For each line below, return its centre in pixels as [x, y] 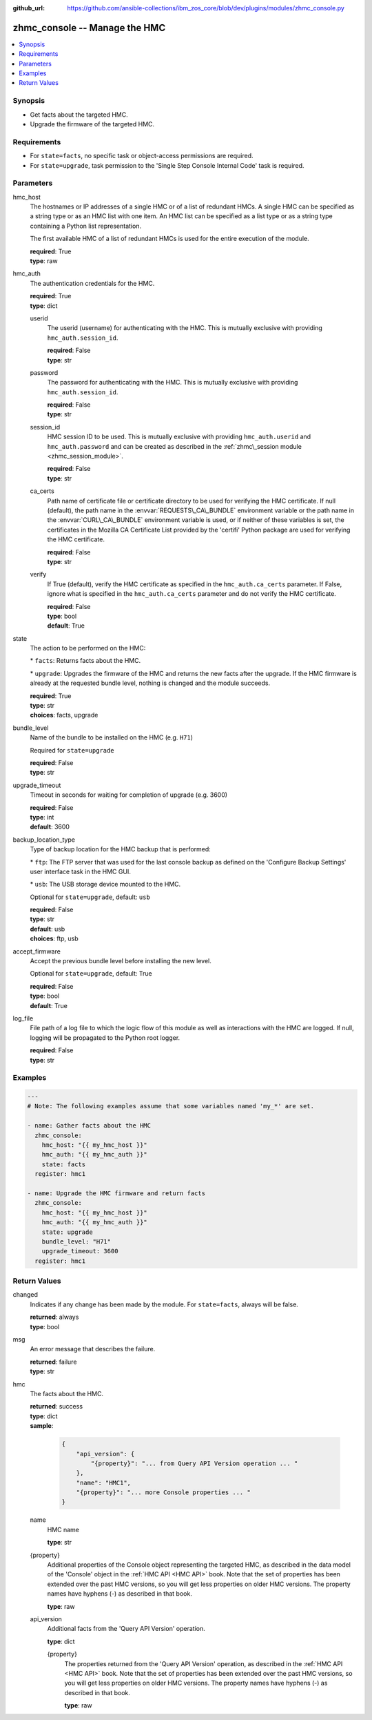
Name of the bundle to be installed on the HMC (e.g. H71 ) [111, 737]
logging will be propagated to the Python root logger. [105, 1037]
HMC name [63, 1529]
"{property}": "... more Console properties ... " [163, 1492]
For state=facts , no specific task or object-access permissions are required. [142, 156]
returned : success [56, 1407]
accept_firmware [37, 951]
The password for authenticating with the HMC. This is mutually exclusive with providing [173, 383]
